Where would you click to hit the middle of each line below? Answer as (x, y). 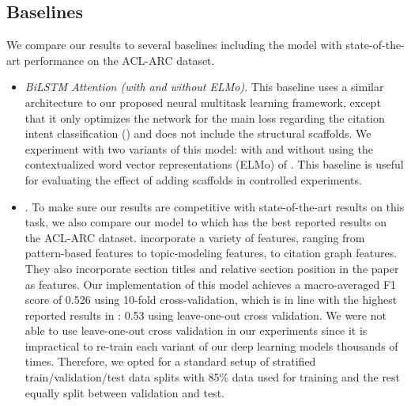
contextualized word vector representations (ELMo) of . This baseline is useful (214, 164)
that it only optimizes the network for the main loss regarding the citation (205, 118)
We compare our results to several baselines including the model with (174, 45)
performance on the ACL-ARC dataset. (119, 60)
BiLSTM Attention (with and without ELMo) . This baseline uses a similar (204, 87)
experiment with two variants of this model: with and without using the (199, 148)
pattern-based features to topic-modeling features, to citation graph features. (211, 253)
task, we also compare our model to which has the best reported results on (205, 222)
